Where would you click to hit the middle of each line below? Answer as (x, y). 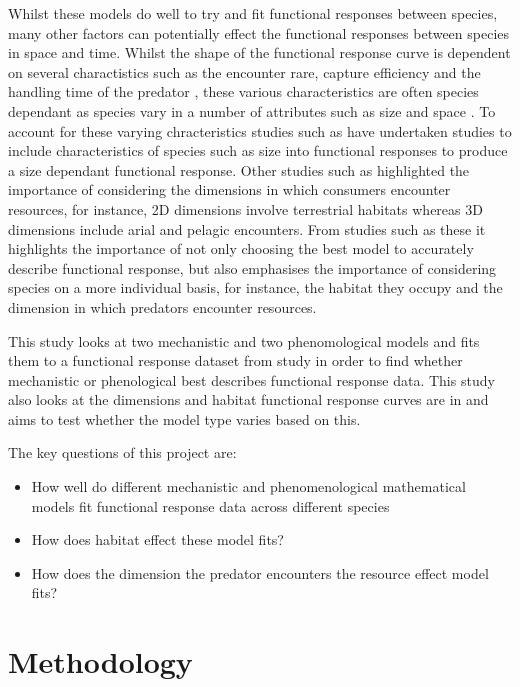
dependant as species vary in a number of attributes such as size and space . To (252, 110)
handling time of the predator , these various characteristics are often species (243, 91)
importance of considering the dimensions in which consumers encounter (229, 189)
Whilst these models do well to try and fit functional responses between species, (253, 13)
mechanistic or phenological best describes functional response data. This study (251, 379)
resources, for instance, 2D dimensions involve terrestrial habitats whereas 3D (245, 208)
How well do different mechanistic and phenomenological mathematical (248, 486)
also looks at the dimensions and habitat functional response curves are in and (248, 399)
